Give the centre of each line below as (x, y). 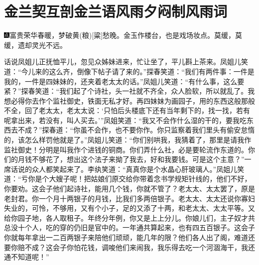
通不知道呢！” (27, 257)
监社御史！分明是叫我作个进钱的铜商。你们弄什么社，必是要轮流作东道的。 (126, 149)
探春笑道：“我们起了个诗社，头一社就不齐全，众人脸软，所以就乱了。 (134, 91)
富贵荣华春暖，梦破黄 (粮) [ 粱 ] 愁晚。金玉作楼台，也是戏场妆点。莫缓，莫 (126, 35)
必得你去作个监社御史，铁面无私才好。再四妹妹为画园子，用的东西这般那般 (133, 100)
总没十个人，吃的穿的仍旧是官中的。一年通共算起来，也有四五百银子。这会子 (129, 227)
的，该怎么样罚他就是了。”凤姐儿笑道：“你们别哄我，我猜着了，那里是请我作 (128, 140)
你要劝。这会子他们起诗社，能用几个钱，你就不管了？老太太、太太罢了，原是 (129, 189)
